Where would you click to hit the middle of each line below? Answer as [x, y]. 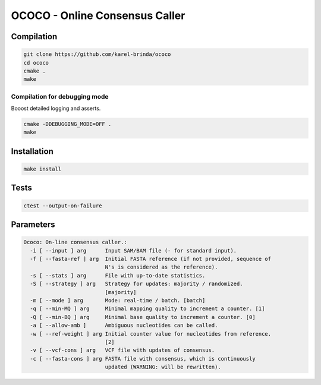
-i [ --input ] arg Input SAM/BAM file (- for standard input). [133, 250]
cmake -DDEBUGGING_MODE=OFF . [67, 124]
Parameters [33, 225]
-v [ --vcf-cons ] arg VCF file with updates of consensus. [122, 350]
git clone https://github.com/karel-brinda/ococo [97, 54]
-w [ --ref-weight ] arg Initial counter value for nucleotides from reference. [151, 334]
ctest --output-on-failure [63, 206]
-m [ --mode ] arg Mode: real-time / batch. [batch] [118, 300]
